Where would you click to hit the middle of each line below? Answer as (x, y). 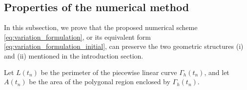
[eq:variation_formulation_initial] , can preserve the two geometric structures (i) (124, 46)
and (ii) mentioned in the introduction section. (74, 55)
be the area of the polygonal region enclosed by (100, 82)
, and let (217, 72)
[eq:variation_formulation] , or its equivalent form (77, 37)
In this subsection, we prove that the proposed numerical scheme (101, 27)
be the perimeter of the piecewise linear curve (109, 72)
